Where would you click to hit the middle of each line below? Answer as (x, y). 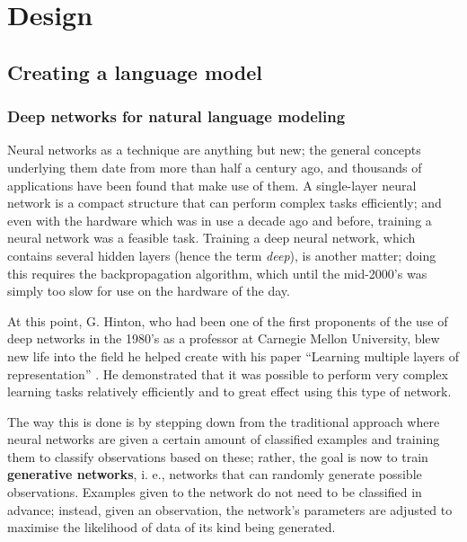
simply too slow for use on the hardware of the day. (149, 291)
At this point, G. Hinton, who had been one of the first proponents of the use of (228, 320)
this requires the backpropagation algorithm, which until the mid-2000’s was (217, 273)
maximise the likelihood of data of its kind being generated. (172, 527)
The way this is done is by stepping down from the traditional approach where (224, 421)
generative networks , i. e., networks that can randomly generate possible (215, 474)
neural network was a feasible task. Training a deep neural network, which (211, 238)
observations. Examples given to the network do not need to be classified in (215, 492)
